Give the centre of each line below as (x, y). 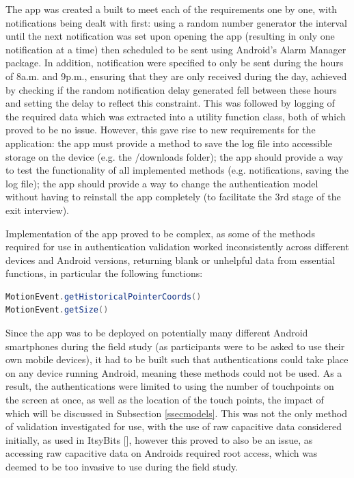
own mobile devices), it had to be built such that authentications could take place (177, 359)
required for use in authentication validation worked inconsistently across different (177, 247)
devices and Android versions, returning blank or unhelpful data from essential (171, 260)
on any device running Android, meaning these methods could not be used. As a (174, 372)
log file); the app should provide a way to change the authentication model (162, 183)
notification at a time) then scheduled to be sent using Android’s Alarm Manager (176, 49)
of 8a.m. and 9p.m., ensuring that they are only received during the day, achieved (176, 76)
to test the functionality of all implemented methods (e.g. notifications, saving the (177, 170)
